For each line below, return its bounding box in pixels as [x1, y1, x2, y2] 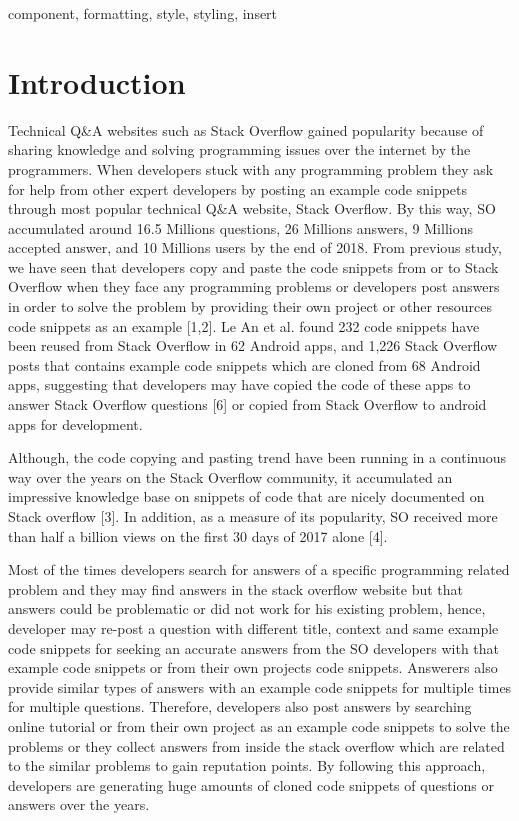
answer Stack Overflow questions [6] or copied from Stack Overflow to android [8, 394, 487, 415]
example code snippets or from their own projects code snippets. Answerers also [8, 657, 498, 678]
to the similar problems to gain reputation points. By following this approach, [8, 755, 486, 776]
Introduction [8, 61, 186, 102]
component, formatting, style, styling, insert [8, 3, 278, 23]
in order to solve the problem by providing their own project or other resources [8, 296, 493, 317]
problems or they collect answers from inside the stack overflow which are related [8, 735, 505, 756]
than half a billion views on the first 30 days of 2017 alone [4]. [8, 525, 388, 546]
